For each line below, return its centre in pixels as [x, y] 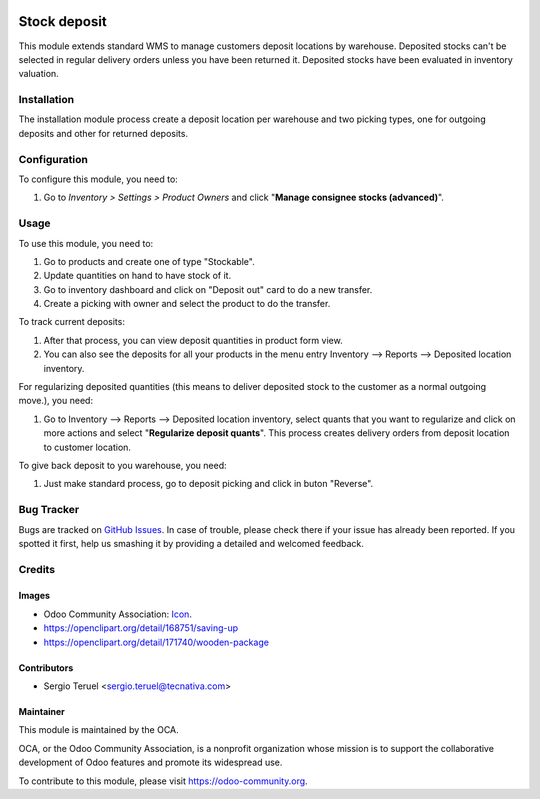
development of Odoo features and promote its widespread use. [150, 762]
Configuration [53, 159]
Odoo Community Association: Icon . [117, 614]
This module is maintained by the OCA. [98, 730]
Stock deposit [62, 21]
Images [34, 596]
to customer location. [87, 447]
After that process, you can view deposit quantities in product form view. [193, 340]
